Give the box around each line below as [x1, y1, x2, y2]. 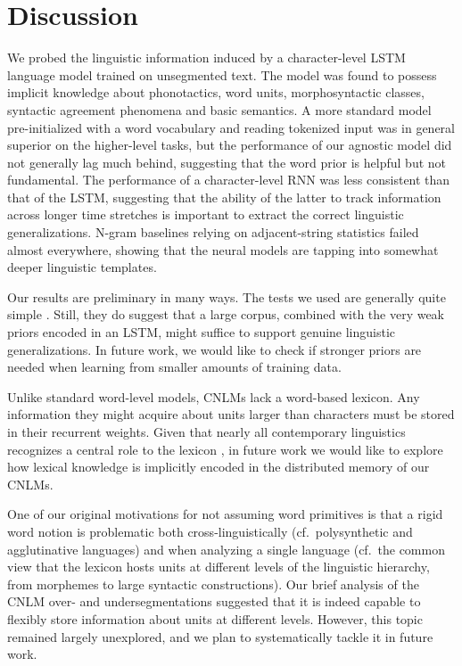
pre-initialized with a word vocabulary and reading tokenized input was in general [7, 118, 455, 136]
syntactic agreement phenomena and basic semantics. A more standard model [7, 100, 432, 119]
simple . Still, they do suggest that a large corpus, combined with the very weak [7, 305, 445, 324]
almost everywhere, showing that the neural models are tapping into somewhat [7, 240, 439, 259]
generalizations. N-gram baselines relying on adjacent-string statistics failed [7, 223, 419, 242]
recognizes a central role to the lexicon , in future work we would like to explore [7, 440, 443, 458]
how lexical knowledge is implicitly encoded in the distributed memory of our [7, 457, 430, 476]
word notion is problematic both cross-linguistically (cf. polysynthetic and [7, 522, 413, 540]
